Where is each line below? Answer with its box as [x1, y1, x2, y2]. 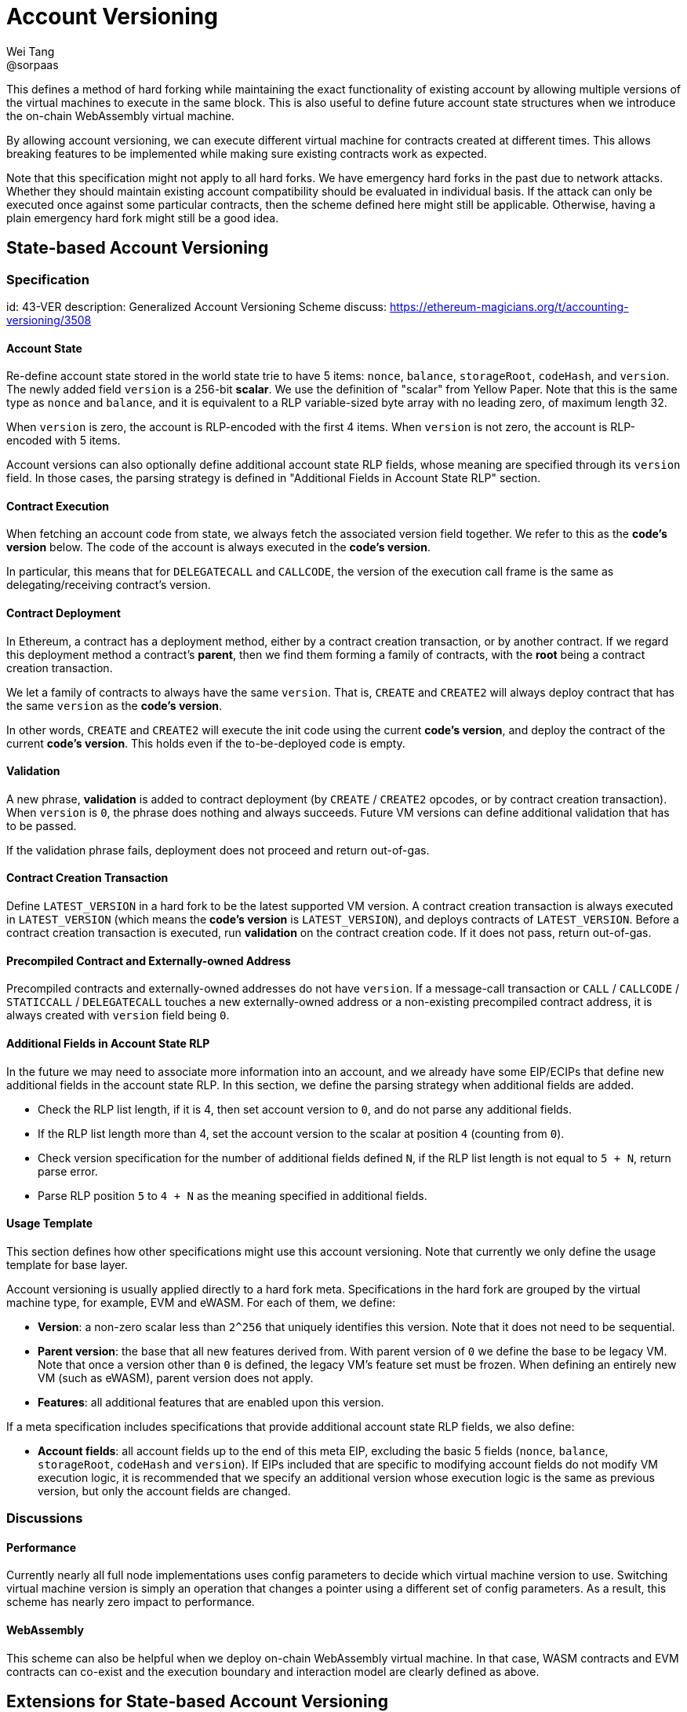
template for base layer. [6, 1257, 128, 1271]
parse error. [38, 1164, 98, 1178]
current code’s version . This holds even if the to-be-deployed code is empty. [6, 736, 405, 750]
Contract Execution [6, 499, 109, 513]
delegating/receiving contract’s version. [6, 578, 211, 592]
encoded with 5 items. [6, 433, 121, 448]
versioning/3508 [6, 313, 92, 327]
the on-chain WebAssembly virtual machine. [6, 108, 234, 123]
